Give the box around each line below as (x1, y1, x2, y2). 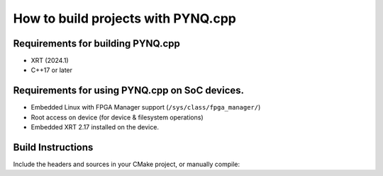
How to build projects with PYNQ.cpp (13, 11, 237, 26)
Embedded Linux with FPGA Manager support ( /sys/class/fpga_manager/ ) (30, 103, 261, 112)
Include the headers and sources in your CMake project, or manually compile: (13, 160, 240, 169)
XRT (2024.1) (30, 57, 69, 65)
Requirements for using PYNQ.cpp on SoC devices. (13, 85, 245, 97)
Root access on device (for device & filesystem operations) (30, 113, 204, 122)
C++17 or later (30, 66, 73, 74)
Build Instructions (13, 141, 94, 153)
